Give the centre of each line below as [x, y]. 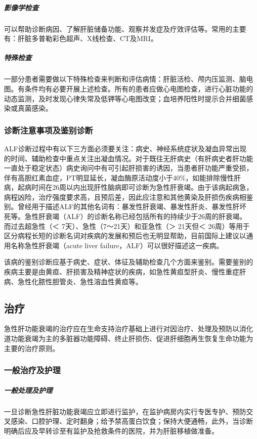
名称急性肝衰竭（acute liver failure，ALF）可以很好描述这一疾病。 [117, 245]
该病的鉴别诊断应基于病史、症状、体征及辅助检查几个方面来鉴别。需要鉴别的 [128, 262]
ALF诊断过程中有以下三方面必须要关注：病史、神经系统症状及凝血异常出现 [125, 148]
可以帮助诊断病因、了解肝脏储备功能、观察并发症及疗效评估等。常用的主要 [125, 28]
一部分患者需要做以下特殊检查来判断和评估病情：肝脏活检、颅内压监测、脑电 [128, 79]
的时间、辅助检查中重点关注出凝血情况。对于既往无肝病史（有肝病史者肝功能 [128, 158]
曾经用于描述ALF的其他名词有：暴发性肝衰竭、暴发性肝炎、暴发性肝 [128, 206]
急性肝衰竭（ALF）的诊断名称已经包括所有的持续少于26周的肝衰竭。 [135, 216]
